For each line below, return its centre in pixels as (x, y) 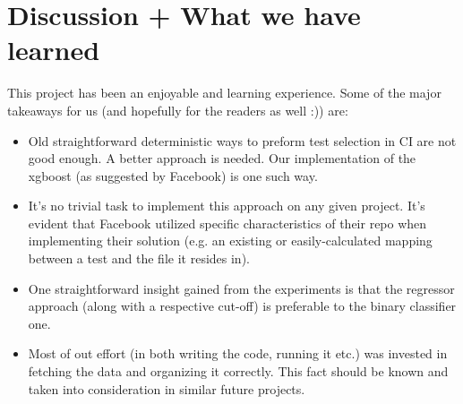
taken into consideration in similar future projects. (167, 388)
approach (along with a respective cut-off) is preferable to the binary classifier (242, 306)
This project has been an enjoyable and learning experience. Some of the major (224, 93)
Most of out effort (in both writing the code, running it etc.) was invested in (238, 353)
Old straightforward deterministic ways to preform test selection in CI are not (242, 140)
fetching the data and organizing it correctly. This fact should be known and (238, 371)
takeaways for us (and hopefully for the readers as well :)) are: (178, 110)
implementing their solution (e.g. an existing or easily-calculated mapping (230, 241)
